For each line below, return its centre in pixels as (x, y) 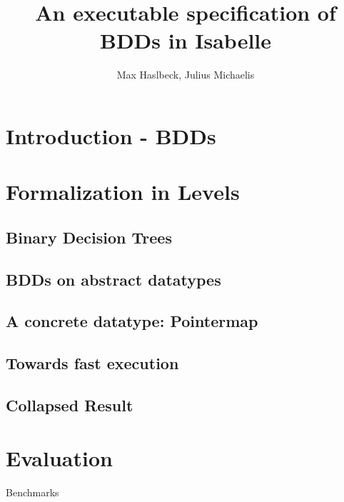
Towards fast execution (92, 363)
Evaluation (59, 457)
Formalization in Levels (123, 192)
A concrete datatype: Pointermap (132, 321)
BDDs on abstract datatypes (113, 279)
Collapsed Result (70, 405)
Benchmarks (32, 492)
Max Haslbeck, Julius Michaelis (186, 75)
